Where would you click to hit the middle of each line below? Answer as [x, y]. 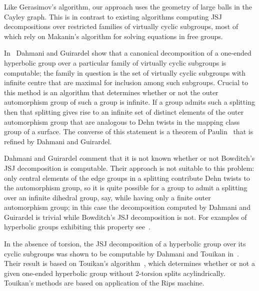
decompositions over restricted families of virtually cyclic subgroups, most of [121, 26]
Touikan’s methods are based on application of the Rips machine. [104, 283]
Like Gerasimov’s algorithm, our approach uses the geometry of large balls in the [128, 7]
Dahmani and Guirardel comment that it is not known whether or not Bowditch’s [129, 158]
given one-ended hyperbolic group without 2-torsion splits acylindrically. [115, 273]
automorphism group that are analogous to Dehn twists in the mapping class [122, 121]
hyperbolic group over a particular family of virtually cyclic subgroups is [115, 62]
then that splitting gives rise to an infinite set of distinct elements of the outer [124, 111]
